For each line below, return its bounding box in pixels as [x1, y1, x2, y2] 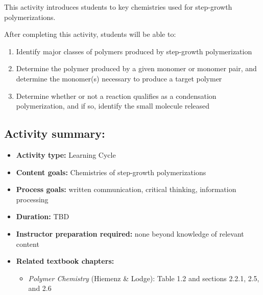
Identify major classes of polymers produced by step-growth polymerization [16, 46, 252, 56]
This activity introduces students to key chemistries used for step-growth [4, 2, 232, 12]
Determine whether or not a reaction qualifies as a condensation [16, 90, 217, 101]
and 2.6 [28, 283, 52, 293]
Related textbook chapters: [16, 256, 114, 266]
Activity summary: [4, 125, 105, 141]
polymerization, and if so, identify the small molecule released [16, 100, 210, 111]
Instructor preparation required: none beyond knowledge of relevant [16, 228, 244, 239]
